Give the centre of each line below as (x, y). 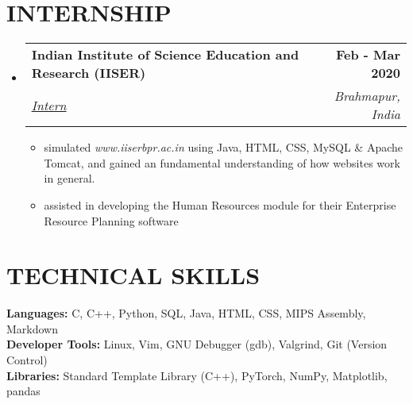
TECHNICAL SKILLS (133, 275)
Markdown (33, 328)
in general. (69, 178)
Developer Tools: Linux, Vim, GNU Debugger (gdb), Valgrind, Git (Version (197, 344)
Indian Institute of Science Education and (165, 55)
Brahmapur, (367, 96)
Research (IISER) (89, 73)
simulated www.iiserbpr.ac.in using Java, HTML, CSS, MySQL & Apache (224, 147)
